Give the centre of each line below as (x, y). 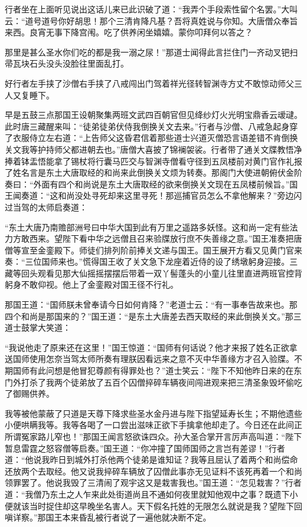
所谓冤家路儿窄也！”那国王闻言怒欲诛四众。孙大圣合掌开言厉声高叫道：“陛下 (153, 436)
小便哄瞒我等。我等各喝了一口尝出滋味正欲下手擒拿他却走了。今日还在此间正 (153, 425)
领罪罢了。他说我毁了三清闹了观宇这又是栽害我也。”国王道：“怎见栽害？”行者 (153, 482)
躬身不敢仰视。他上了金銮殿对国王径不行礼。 (92, 284)
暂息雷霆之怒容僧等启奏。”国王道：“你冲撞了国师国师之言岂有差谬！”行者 (145, 448)
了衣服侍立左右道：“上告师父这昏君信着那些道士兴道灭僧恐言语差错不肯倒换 (151, 138)
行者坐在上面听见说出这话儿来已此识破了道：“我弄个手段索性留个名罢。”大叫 (151, 9)
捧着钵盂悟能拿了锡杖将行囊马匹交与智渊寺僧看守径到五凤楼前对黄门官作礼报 (153, 161)
